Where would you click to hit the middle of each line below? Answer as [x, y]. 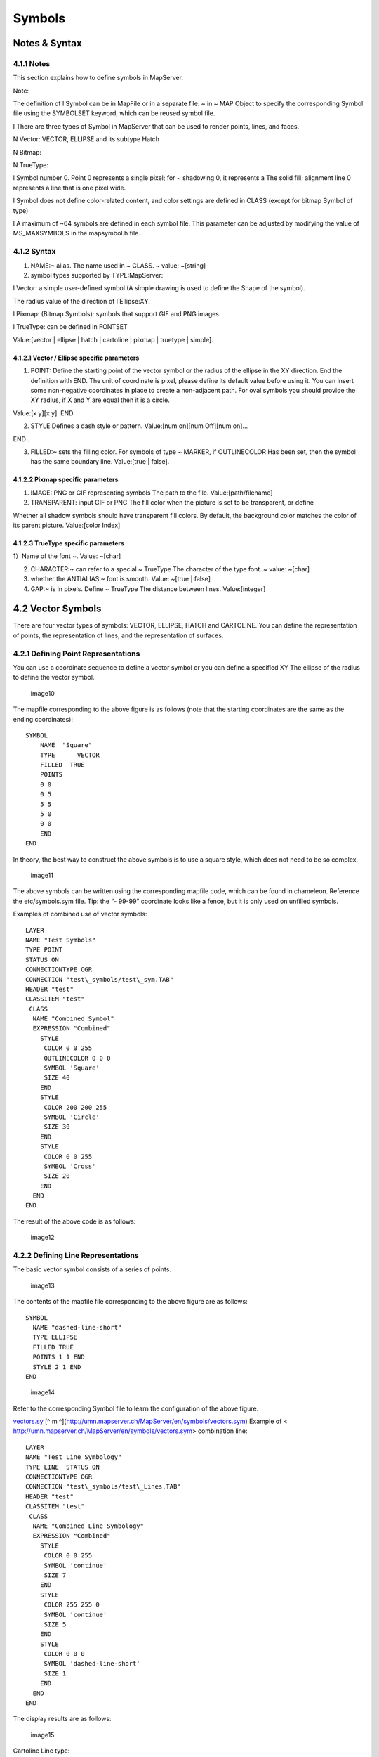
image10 [43, 693]
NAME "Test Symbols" [61, 940]
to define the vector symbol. [54, 677]
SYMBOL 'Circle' [72, 1117]
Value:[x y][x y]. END [43, 413]
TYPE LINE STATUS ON [62, 1467]
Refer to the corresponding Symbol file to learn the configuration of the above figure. [136, 1408]
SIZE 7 [55, 1575]
